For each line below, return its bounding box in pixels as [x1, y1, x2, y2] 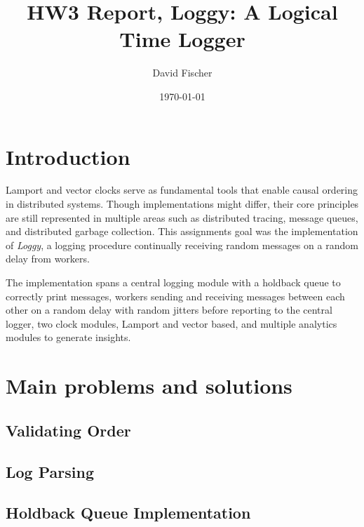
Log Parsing [6, 460, 94, 482]
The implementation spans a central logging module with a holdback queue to [6, 275, 341, 289]
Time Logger [119, 25, 245, 53]
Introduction [6, 142, 130, 171]
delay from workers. [6, 251, 90, 266]
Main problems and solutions [6, 371, 292, 400]
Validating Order [6, 419, 131, 441]
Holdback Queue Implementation [6, 502, 251, 523]
